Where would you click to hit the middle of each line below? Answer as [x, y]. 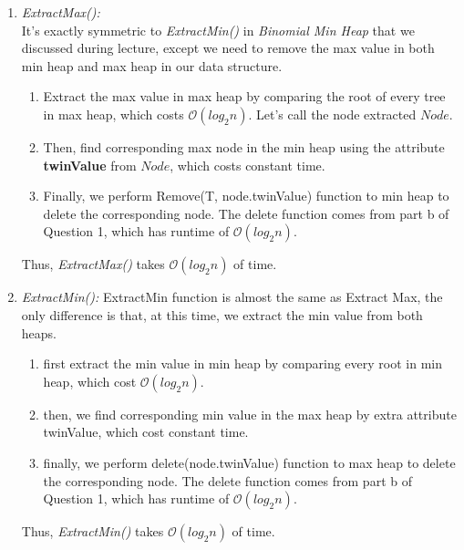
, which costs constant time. [247, 165]
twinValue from [90, 165]
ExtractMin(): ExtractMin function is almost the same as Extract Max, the [232, 297]
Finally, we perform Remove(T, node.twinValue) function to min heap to [246, 196]
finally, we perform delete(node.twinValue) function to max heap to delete [249, 462]
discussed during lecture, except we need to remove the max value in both [228, 48]
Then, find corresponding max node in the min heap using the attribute [244, 146]
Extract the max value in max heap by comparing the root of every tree [244, 96]
